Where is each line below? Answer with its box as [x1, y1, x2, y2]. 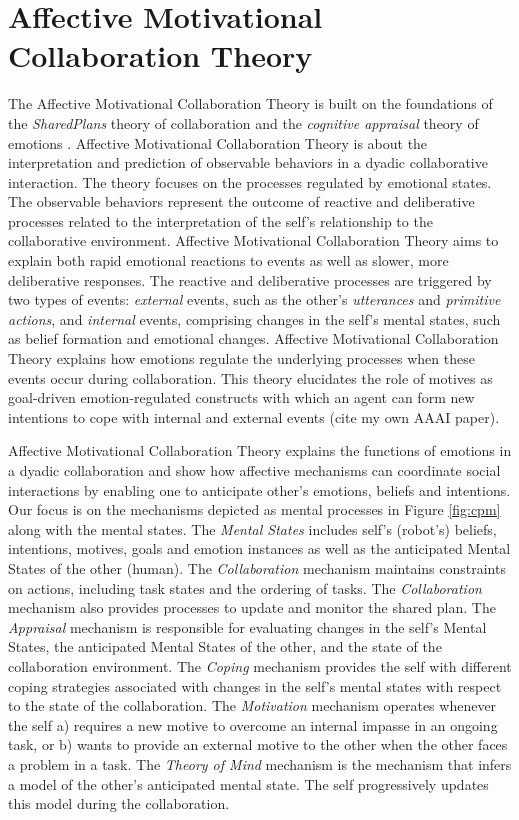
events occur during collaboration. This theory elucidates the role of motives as [8, 367, 493, 388]
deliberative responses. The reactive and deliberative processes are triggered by [8, 269, 492, 290]
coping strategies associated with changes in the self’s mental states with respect [8, 675, 502, 696]
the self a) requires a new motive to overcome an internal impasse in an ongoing [8, 714, 498, 735]
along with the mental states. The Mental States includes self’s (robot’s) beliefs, [8, 518, 497, 539]
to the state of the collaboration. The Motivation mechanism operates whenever [8, 695, 497, 716]
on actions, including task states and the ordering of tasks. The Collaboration [8, 577, 482, 598]
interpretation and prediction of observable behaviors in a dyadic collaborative [8, 152, 488, 173]
